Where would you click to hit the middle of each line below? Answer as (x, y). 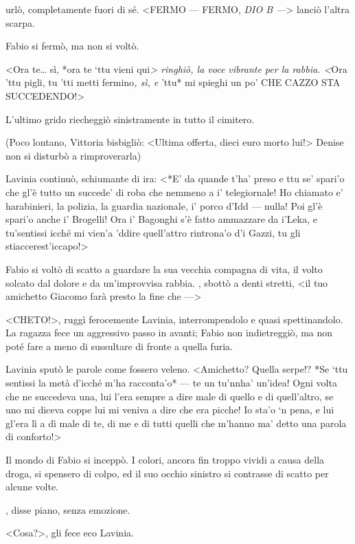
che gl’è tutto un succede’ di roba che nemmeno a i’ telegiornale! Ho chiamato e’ (174, 192)
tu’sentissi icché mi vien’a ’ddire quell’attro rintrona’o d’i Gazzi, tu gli (153, 232)
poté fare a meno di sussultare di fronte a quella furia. (119, 346)
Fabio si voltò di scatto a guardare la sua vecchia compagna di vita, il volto (164, 269)
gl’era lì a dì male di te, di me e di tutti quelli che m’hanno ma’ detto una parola (176, 423)
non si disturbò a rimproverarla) (73, 155)
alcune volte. (32, 487)
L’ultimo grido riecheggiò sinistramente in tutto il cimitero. (130, 119)
